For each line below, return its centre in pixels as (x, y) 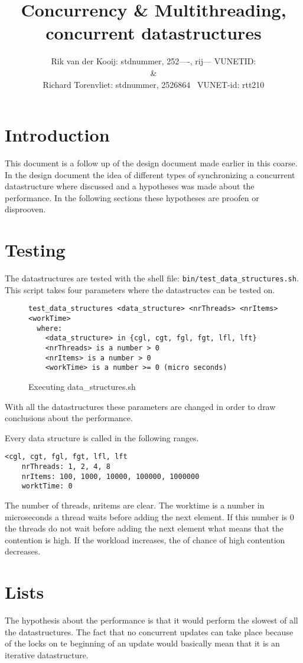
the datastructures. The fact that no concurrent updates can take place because (149, 631)
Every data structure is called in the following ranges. (102, 437)
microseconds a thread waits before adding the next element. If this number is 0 (149, 516)
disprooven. (25, 209)
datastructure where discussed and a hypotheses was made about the (130, 186)
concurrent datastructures (154, 33)
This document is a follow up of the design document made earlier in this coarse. (151, 163)
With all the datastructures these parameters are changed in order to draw (140, 406)
